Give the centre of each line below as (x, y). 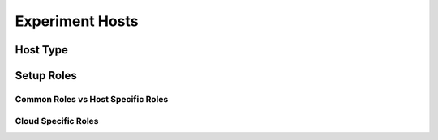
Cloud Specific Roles (57, 121)
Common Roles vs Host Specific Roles (92, 99)
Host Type (42, 50)
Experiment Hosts (77, 21)
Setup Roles (46, 76)
